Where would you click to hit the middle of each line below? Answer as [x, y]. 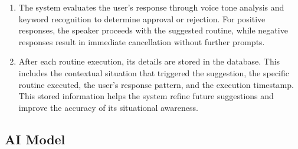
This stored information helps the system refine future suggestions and [146, 96]
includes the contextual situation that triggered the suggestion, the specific [154, 72]
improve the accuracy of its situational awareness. [108, 107]
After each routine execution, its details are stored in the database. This [149, 61]
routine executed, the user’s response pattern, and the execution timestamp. [156, 84]
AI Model [35, 139]
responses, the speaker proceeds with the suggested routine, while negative [153, 30]
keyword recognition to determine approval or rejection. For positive [142, 18]
